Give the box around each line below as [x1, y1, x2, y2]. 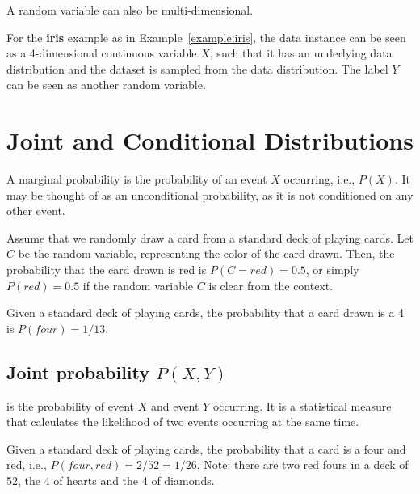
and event [150, 397, 199, 414]
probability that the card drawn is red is [6, 261, 207, 278]
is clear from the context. [208, 277, 334, 293]
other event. [6, 202, 65, 219]
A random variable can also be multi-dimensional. [6, 2, 254, 18]
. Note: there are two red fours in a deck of [196, 456, 409, 473]
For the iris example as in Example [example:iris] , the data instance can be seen [6, 28, 406, 45]
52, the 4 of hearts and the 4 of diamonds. [6, 472, 215, 489]
